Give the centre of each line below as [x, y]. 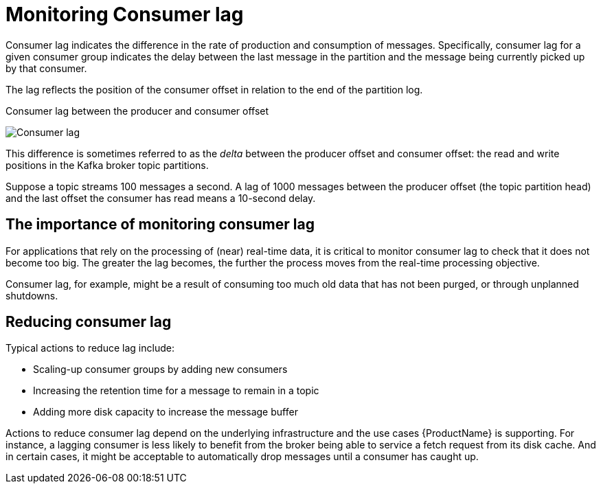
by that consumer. [46, 68]
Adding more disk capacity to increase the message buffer [166, 412]
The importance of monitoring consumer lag [160, 225]
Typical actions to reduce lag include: [90, 348]
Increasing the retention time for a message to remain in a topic [176, 391]
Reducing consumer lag [89, 322]
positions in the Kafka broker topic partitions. [107, 165]
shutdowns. [32, 295]
